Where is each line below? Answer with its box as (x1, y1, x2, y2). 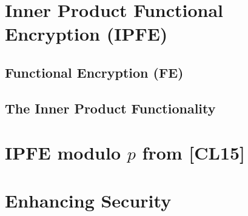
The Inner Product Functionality (5, 98, 216, 117)
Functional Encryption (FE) (5, 62, 184, 81)
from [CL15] (142, 140, 246, 165)
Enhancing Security (5, 187, 172, 212)
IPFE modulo (5, 140, 121, 165)
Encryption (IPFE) (5, 21, 168, 46)
